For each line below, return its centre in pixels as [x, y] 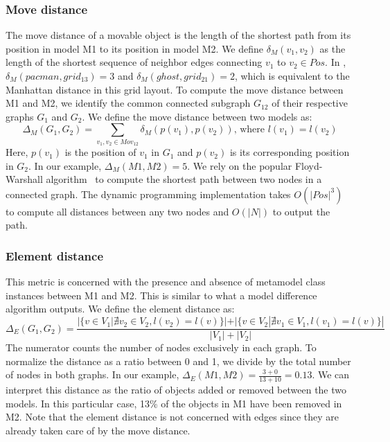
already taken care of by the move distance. [98, 430]
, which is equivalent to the [292, 76]
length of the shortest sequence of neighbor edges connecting [134, 62]
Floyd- [309, 165]
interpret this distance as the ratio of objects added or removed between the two [176, 390]
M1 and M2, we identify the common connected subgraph [128, 103]
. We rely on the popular [240, 165]
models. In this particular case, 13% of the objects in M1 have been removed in [174, 403]
